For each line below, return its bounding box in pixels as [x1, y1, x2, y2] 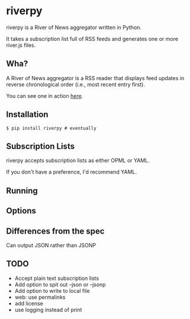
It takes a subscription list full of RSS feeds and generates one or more [6, 35, 179, 42]
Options [6, 206, 37, 216]
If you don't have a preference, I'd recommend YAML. [6, 168, 137, 176]
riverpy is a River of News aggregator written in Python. [6, 24, 142, 31]
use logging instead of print [14, 306, 82, 313]
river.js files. [6, 42, 36, 49]
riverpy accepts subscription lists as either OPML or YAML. [6, 157, 150, 164]
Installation [6, 110, 49, 120]
